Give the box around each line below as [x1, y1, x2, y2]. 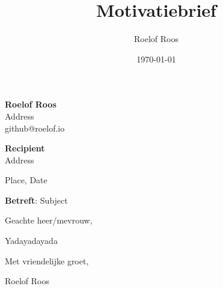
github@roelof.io [5, 121, 65, 134]
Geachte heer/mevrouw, [5, 214, 93, 227]
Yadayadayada [5, 234, 58, 247]
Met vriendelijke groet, [5, 254, 89, 267]
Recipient [5, 142, 45, 154]
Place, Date [5, 174, 47, 186]
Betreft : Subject [5, 193, 68, 206]
